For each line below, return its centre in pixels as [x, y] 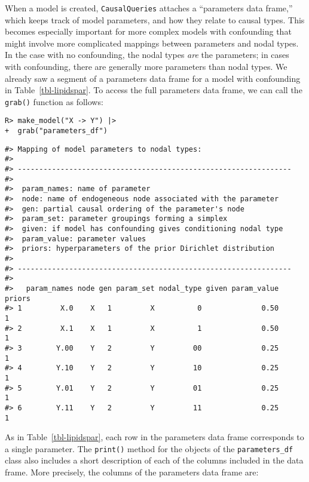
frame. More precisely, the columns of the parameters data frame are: [132, 472]
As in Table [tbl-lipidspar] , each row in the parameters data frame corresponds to [154, 437]
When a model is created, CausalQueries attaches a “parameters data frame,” [149, 8]
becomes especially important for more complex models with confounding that [148, 31]
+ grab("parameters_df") [56, 131]
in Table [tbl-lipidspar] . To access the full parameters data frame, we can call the [154, 90]
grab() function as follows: [54, 101]
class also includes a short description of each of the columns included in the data [154, 460]
